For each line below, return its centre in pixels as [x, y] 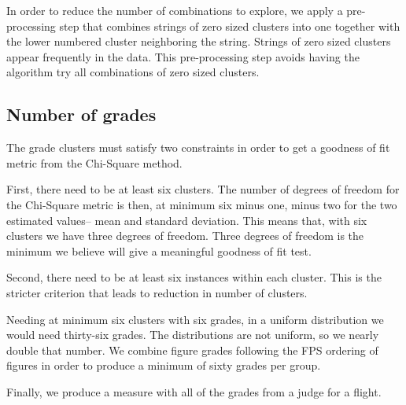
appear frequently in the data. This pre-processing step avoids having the [183, 56]
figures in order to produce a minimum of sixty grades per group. [164, 365]
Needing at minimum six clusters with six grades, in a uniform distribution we [195, 319]
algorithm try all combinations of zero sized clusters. [133, 72]
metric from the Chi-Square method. [94, 162]
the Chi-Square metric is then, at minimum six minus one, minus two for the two [202, 204]
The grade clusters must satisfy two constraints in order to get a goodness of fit [198, 147]
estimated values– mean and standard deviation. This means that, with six [187, 220]
